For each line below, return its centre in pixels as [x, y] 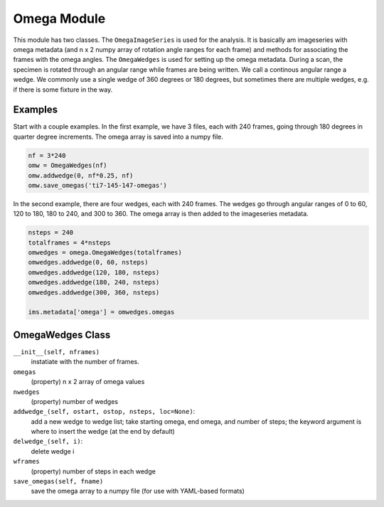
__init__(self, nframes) [56, 352]
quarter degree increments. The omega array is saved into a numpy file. [118, 137]
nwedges [27, 392]
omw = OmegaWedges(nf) [68, 166]
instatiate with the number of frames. [85, 362]
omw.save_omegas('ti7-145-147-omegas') [97, 185]
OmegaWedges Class [62, 335]
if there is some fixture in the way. [63, 90]
